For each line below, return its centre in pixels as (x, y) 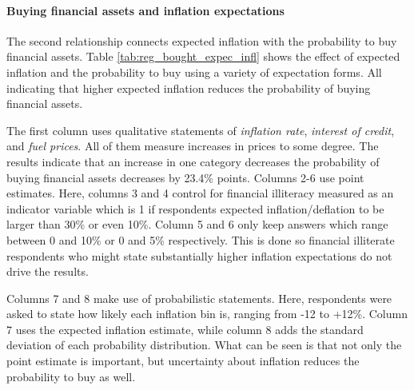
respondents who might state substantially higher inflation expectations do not (199, 255)
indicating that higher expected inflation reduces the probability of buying (189, 88)
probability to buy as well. (71, 376)
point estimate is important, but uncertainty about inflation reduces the (183, 361)
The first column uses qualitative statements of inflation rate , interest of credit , (201, 130)
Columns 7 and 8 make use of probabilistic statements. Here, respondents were (199, 298)
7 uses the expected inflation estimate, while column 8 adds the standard (185, 329)
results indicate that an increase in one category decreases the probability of (193, 161)
